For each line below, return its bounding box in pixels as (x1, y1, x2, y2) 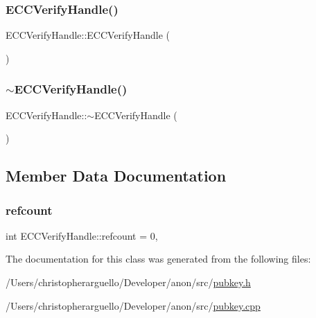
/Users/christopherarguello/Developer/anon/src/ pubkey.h (6, 275, 251, 289)
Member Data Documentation (6, 165, 227, 186)
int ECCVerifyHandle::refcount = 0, (6, 228, 158, 242)
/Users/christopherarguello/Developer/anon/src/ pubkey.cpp (6, 298, 261, 312)
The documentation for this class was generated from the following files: (6, 251, 311, 266)
